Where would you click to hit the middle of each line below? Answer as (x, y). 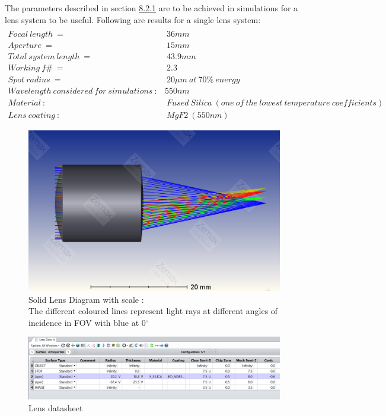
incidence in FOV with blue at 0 (87, 322)
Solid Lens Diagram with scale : (86, 299)
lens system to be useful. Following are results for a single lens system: (133, 19)
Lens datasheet (56, 408)
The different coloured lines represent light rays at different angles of (153, 311)
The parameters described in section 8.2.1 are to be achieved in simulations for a (151, 8)
